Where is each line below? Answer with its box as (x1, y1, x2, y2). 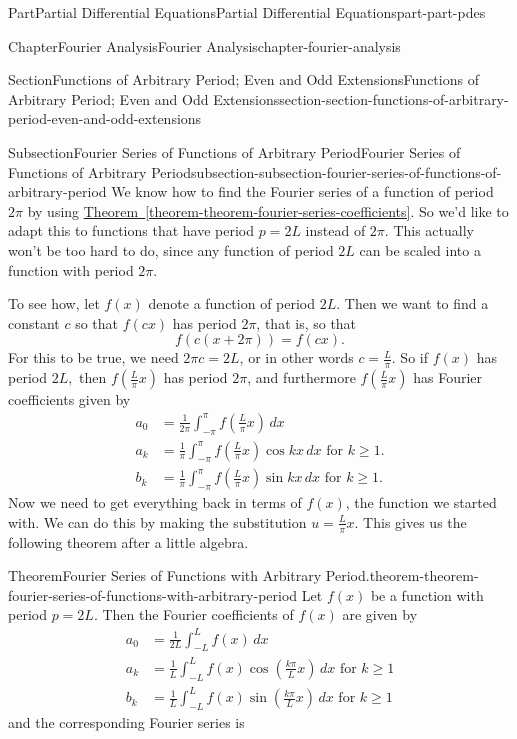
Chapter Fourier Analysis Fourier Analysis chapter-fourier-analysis (8, 35, 401, 56)
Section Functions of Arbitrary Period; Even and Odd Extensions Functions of (8, 69, 479, 90)
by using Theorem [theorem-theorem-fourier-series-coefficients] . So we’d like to (27, 200, 509, 221)
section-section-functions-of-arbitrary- (279, 88, 509, 109)
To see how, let (8, 293, 100, 314)
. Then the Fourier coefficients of (93, 604, 294, 625)
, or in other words (239, 347, 354, 368)
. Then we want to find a (336, 293, 489, 314)
